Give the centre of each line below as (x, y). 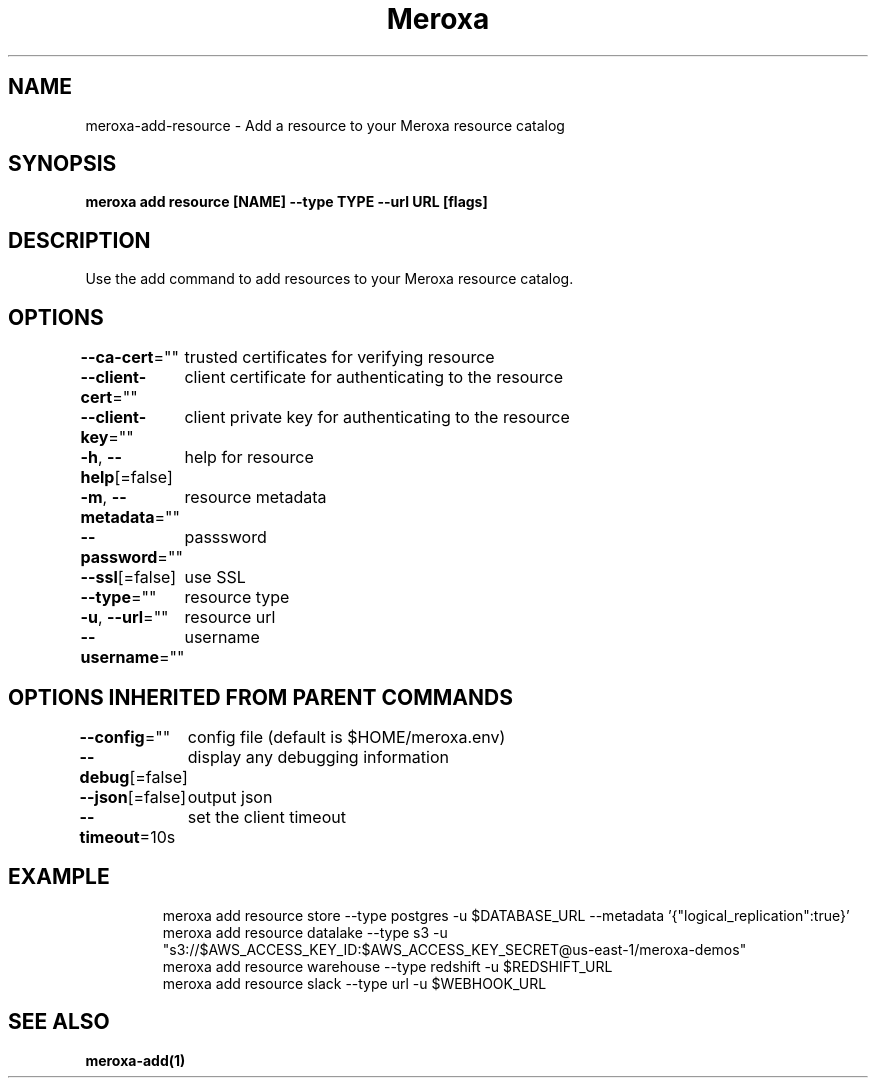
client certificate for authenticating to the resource (373, 377)
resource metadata (255, 497)
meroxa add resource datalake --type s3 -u (305, 932)
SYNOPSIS (62, 164)
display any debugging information (318, 756)
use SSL (215, 577)
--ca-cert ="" (129, 357)
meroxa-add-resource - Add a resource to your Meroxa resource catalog (325, 125)
